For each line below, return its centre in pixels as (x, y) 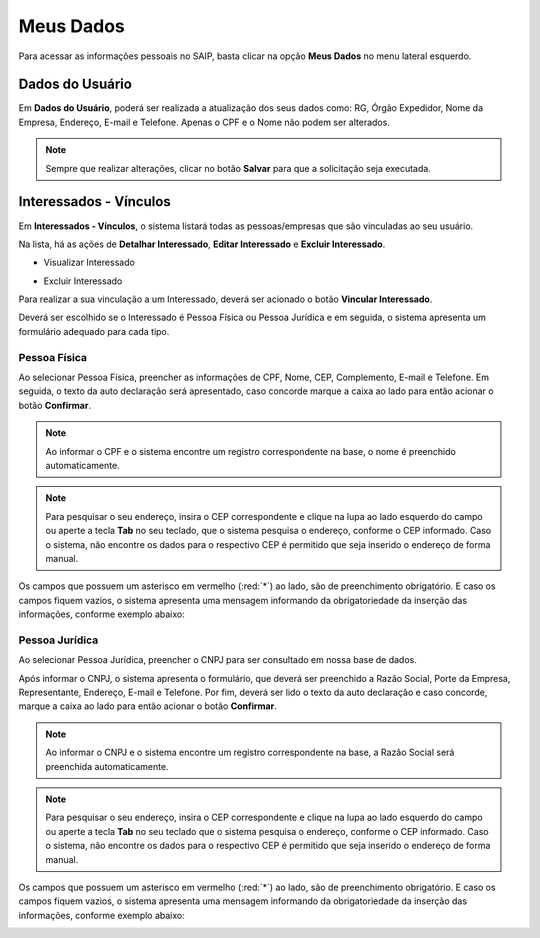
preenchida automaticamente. (107, 766)
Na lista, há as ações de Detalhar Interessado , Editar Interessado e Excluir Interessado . (202, 244)
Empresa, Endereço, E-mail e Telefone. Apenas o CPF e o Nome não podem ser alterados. (204, 122)
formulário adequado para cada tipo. (94, 331)
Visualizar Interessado (89, 262)
